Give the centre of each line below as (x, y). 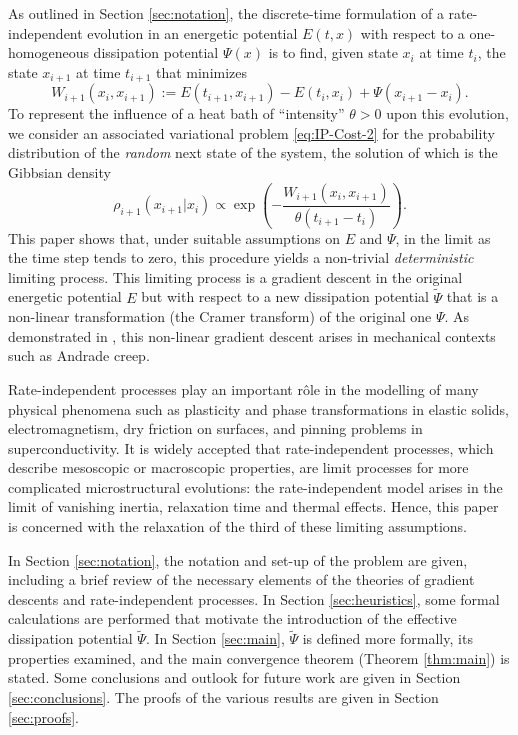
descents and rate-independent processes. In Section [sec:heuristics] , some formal (254, 598)
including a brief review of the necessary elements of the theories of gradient (241, 579)
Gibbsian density (59, 172)
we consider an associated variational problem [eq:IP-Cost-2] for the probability (251, 132)
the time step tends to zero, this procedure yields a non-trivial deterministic (241, 257)
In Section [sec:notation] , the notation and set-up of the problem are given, (238, 559)
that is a (472, 296)
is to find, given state (333, 52)
